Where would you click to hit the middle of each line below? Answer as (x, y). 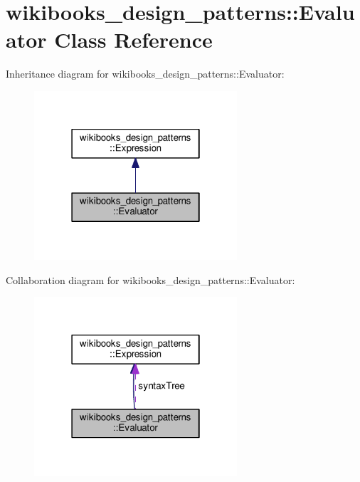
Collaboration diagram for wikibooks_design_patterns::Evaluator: (150, 279)
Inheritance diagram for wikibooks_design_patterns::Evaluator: (145, 74)
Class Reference (133, 40)
